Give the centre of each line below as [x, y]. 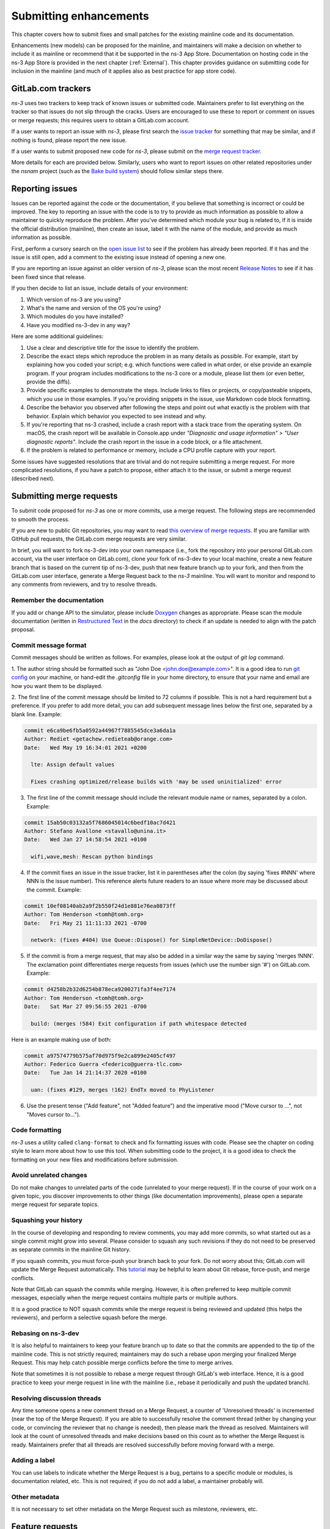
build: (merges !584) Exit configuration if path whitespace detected [139, 1024]
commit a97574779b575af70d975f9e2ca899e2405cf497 [100, 1056]
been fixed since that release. [49, 277]
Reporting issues [44, 189]
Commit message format [49, 645]
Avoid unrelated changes [50, 1175]
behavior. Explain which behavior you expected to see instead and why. [117, 416]
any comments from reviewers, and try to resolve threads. [84, 585]
